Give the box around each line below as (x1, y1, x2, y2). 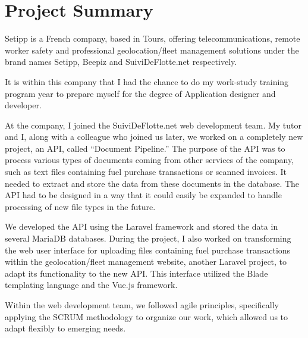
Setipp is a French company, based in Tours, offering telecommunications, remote (5, 32, 300, 45)
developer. (5, 99, 42, 111)
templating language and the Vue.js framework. (5, 278, 178, 291)
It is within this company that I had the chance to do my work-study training (5, 75, 289, 87)
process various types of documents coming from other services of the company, (5, 154, 294, 166)
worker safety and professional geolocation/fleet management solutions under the (5, 43, 299, 56)
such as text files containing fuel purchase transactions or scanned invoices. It (5, 165, 287, 178)
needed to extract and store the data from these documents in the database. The (5, 177, 300, 189)
